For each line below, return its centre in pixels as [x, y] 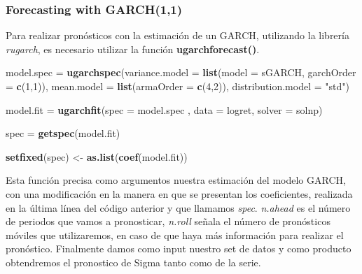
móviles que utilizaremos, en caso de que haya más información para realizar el [175, 235]
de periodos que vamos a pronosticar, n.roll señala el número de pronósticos [168, 221]
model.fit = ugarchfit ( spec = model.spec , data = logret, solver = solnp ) [164, 109]
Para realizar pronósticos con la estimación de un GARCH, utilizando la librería [177, 35]
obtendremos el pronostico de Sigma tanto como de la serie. [133, 262]
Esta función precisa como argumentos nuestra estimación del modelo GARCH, [176, 180]
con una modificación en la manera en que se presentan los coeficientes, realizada [179, 193]
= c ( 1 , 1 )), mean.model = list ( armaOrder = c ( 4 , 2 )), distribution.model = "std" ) [177, 86]
